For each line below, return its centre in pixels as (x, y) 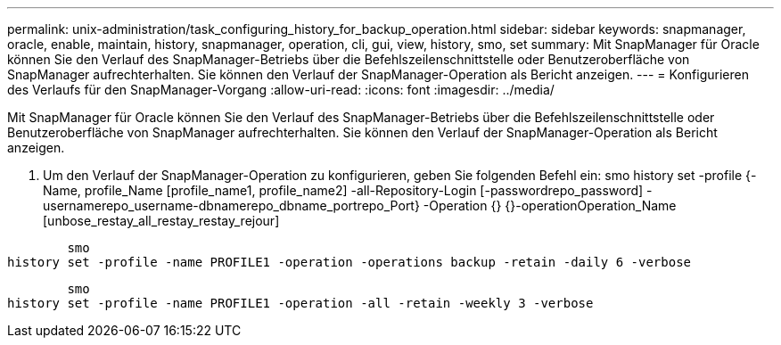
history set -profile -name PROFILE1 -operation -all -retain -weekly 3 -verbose (300, 303)
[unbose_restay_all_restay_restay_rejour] (161, 221)
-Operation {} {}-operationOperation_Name (550, 205)
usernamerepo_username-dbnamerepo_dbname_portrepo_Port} (231, 205)
